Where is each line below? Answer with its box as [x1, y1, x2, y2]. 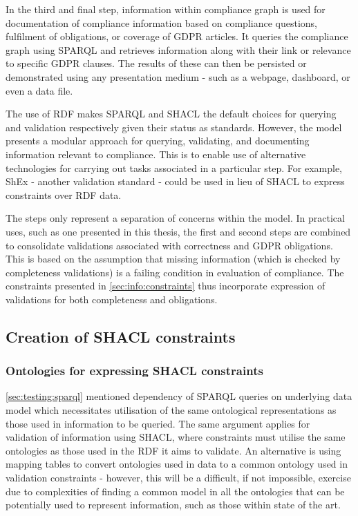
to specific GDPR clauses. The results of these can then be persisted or [6, 56, 307, 70]
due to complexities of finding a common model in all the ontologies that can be [6, 484, 345, 498]
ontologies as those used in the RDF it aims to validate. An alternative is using [6, 443, 341, 457]
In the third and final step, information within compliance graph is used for [6, 2, 326, 16]
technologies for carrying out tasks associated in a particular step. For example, [6, 160, 343, 175]
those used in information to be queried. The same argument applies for [6, 416, 310, 430]
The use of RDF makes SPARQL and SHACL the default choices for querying [6, 106, 337, 121]
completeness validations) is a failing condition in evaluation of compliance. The [6, 265, 344, 279]
